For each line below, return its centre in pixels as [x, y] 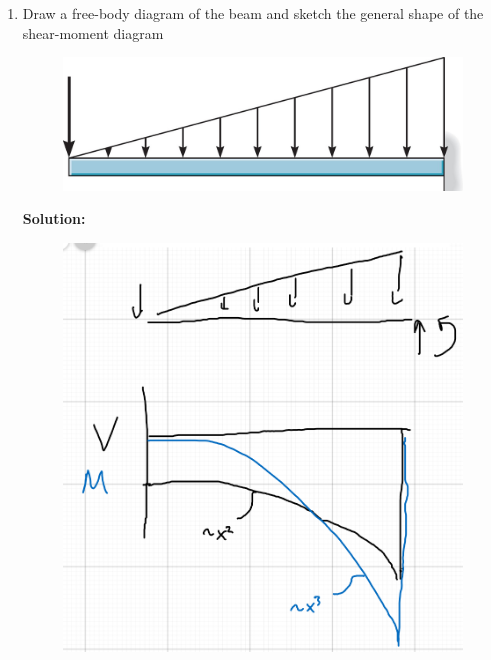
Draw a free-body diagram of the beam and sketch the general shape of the [253, 13]
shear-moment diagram [93, 32]
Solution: [54, 218]
